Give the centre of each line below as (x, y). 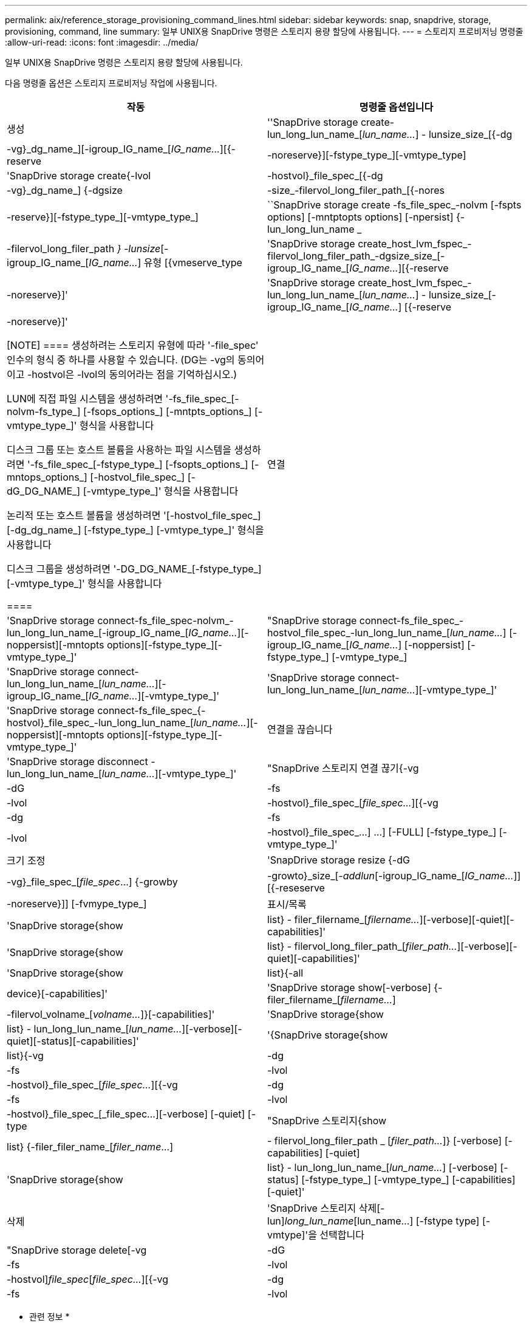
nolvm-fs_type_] (44, 411)
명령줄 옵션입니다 (396, 107)
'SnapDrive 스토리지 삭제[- (326, 1208)
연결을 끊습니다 (300, 729)
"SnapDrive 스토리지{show (327, 1121)
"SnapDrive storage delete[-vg (77, 1250)
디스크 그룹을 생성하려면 (59, 569)
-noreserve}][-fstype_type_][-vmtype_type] (367, 155)
